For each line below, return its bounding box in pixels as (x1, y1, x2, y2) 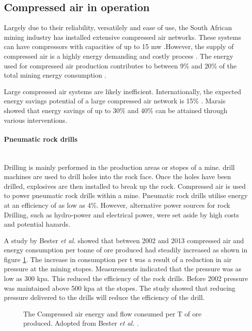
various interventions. (4, 115, 67, 125)
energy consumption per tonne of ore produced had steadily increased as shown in (4, 245, 248, 255)
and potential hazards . (4, 219, 71, 229)
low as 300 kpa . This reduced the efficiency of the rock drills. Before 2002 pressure (4, 273, 248, 283)
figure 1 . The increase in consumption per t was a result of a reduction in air (4, 254, 232, 264)
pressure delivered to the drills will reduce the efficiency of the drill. (4, 292, 205, 302)
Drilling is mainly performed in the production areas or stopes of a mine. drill (4, 162, 235, 172)
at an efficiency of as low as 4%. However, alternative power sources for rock (4, 199, 230, 210)
